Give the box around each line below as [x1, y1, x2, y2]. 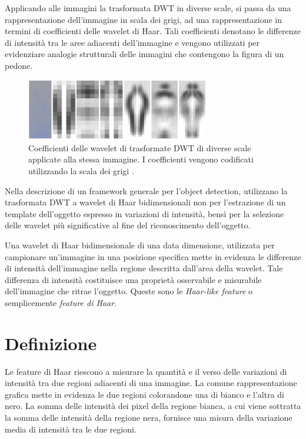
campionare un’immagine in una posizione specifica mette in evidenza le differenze [5, 250, 301, 262]
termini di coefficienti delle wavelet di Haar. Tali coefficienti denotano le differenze [5, 25, 301, 37]
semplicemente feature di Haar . [5, 296, 117, 308]
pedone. [5, 59, 33, 71]
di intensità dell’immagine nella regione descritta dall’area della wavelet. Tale [5, 262, 283, 274]
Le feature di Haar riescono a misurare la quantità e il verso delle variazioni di [5, 365, 287, 377]
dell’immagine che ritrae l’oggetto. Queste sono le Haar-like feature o [5, 285, 253, 297]
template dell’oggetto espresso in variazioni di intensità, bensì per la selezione [5, 207, 284, 219]
